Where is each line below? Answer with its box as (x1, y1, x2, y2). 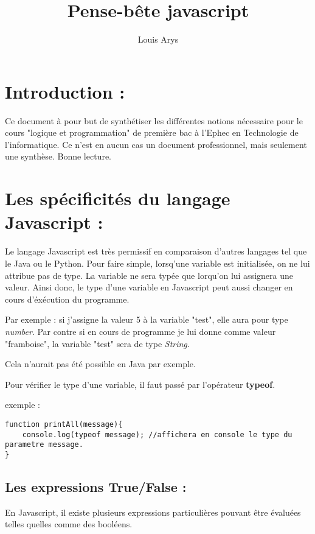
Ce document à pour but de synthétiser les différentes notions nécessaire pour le (5, 114, 303, 127)
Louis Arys (137, 33, 179, 46)
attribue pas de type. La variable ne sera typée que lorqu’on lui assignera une (5, 269, 293, 281)
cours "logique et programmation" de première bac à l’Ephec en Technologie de (5, 126, 299, 139)
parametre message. (5, 440, 83, 449)
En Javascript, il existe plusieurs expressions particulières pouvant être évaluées (5, 505, 301, 518)
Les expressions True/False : (5, 477, 187, 496)
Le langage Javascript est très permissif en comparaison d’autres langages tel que (5, 245, 307, 258)
